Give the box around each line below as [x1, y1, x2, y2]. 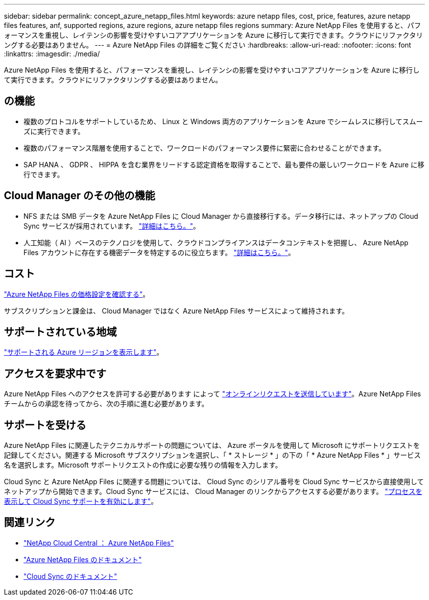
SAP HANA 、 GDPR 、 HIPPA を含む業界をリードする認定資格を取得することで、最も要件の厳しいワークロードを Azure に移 [24, 160, 425, 169]
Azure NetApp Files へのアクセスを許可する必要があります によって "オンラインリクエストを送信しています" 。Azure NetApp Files [4, 390, 421, 398]
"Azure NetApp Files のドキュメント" [24, 555, 142, 564]
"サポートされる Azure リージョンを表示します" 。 [4, 348, 164, 357]
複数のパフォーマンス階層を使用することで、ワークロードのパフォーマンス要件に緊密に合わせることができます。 [24, 143, 386, 152]
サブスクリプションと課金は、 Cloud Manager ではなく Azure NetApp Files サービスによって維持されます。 [4, 306, 349, 315]
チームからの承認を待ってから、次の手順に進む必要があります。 [4, 399, 209, 408]
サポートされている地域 [4, 325, 117, 338]
